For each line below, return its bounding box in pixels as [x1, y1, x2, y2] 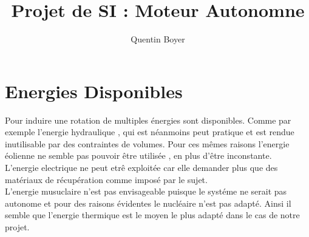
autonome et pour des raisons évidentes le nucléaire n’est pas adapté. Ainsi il [5, 196, 291, 209]
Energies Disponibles [5, 78, 183, 103]
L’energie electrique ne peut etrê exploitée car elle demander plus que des [5, 161, 278, 174]
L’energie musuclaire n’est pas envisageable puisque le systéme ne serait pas [5, 185, 287, 198]
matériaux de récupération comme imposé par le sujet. [5, 173, 208, 185]
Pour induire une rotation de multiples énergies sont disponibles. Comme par [5, 113, 291, 126]
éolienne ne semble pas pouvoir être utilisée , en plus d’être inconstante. [5, 149, 272, 162]
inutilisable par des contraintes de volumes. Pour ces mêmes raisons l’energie [5, 137, 290, 150]
